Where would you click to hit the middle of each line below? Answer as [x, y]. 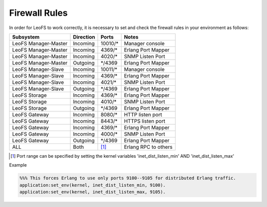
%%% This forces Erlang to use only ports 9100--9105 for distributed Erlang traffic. [128, 178]
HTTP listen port [143, 114]
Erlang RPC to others [148, 147]
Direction [84, 37]
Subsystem [26, 37]
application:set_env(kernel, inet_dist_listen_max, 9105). [92, 192]
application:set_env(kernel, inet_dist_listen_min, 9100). [92, 185]
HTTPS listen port [145, 121]
